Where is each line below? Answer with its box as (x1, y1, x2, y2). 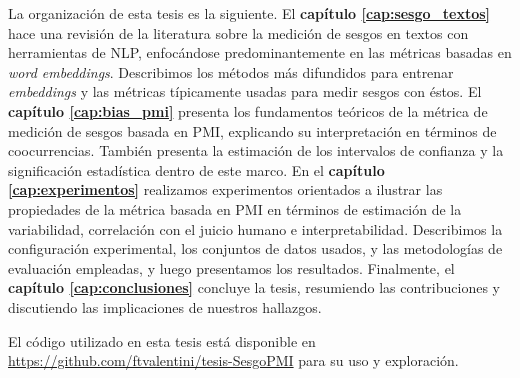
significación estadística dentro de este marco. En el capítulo (8, 159, 385, 180)
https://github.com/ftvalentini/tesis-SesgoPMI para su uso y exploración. (8, 350, 459, 371)
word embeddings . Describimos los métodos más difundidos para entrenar (8, 61, 454, 82)
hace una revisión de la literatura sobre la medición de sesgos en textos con (8, 22, 469, 43)
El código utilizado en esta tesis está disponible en (8, 330, 316, 351)
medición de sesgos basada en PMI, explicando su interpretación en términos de (8, 120, 497, 141)
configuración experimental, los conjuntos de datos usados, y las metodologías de (8, 238, 503, 259)
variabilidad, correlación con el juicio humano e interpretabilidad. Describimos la (8, 218, 503, 239)
